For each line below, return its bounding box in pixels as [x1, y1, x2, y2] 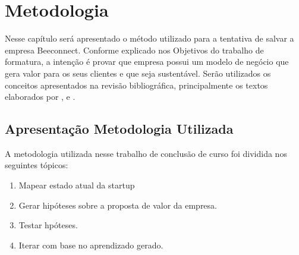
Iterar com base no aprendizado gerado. [18, 238, 163, 251]
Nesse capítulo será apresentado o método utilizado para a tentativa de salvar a [5, 32, 294, 45]
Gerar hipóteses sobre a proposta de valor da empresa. [18, 199, 217, 211]
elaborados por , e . [5, 90, 75, 103]
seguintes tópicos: [5, 159, 68, 171]
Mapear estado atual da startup [18, 179, 135, 191]
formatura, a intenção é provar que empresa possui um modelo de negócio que [5, 55, 289, 68]
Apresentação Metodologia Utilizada [5, 119, 234, 138]
